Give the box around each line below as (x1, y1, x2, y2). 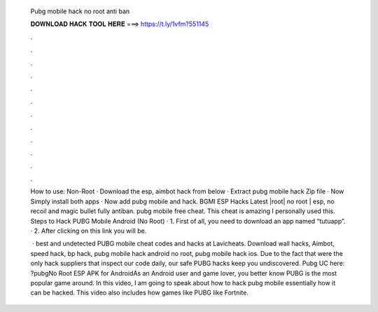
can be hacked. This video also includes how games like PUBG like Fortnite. (30, 288, 248, 297)
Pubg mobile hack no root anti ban (30, 7, 130, 15)
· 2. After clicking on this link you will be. (30, 226, 147, 235)
